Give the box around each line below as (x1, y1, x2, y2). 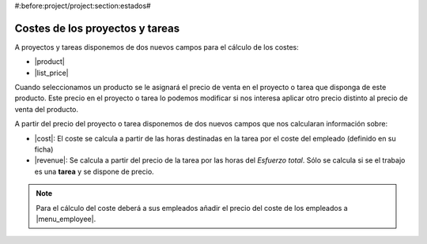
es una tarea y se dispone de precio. (34, 167, 154, 176)
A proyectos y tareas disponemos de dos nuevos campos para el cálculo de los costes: (14, 42, 300, 51)
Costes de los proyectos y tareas (14, 21, 180, 35)
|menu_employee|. (36, 214, 96, 223)
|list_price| (34, 68, 69, 77)
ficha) (34, 145, 54, 154)
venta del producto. (14, 104, 79, 114)
